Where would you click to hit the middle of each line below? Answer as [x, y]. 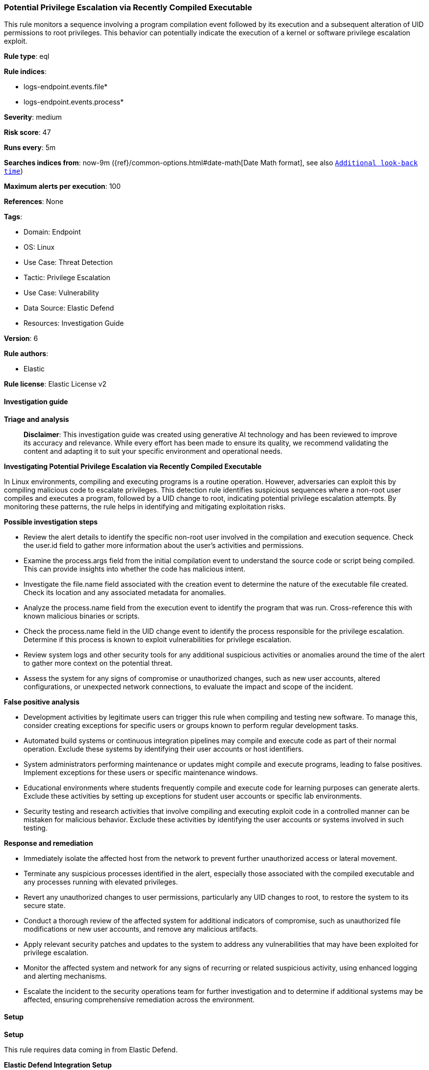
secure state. [45, 905]
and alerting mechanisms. [65, 976]
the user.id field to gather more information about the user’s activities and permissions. [164, 545]
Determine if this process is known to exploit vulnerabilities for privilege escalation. [158, 639]
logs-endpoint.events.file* [66, 87]
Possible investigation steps [51, 522]
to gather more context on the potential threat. [98, 663]
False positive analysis [42, 702]
